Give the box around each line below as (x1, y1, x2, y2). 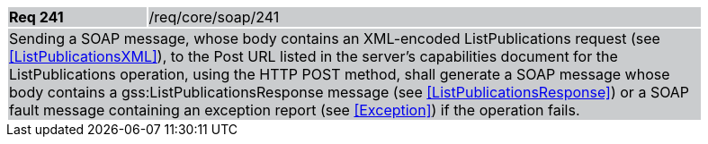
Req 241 (9, 8, 64, 26)
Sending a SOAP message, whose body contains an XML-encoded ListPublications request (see (9, 30, 660, 47)
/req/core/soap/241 (148, 8, 280, 26)
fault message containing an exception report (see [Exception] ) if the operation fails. (9, 101, 580, 119)
